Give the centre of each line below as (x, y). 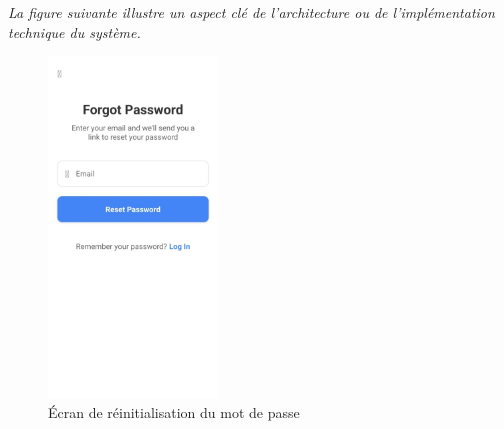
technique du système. (74, 31)
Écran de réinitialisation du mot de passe (174, 412)
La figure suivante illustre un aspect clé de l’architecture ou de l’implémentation (251, 12)
